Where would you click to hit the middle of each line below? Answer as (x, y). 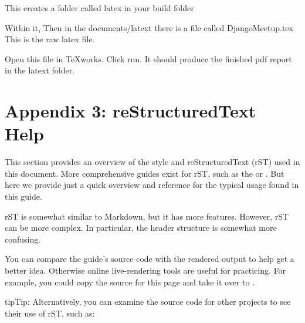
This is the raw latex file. (50, 39)
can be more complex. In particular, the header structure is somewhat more (141, 228)
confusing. (23, 239)
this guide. (23, 196)
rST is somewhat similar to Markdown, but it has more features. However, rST (147, 216)
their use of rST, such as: (50, 313)
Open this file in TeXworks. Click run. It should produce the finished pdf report (148, 58)
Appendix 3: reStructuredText (131, 111)
